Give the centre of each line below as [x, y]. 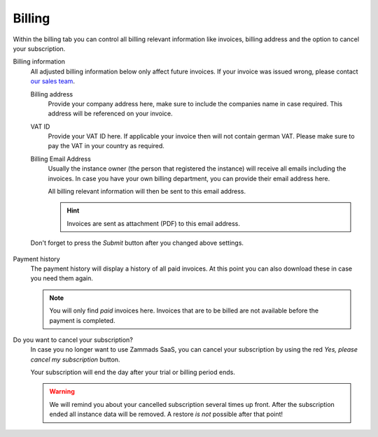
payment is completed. [82, 320]
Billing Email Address [61, 159]
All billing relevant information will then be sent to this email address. [147, 192]
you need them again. [62, 278]
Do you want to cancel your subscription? [73, 340]
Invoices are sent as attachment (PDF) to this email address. [154, 223]
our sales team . [52, 81]
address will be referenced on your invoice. [110, 114]
